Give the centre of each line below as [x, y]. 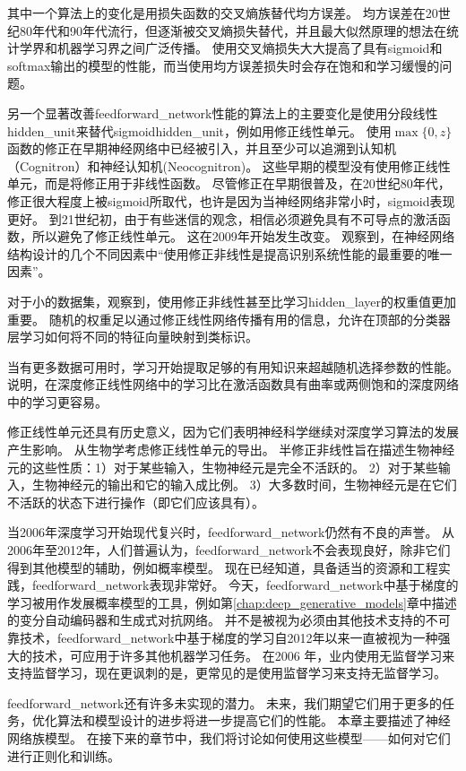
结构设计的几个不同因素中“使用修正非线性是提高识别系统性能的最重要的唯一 [230, 253]
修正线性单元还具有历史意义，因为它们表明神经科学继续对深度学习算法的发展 [233, 432]
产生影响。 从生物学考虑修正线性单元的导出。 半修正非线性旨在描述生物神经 [231, 450]
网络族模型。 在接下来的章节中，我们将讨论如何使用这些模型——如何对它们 [229, 737]
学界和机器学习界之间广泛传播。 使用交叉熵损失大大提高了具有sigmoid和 [231, 48]
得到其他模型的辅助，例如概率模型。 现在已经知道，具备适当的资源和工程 [223, 567]
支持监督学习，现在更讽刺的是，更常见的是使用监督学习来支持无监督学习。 [227, 673]
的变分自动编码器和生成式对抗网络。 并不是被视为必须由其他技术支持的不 [223, 620]
